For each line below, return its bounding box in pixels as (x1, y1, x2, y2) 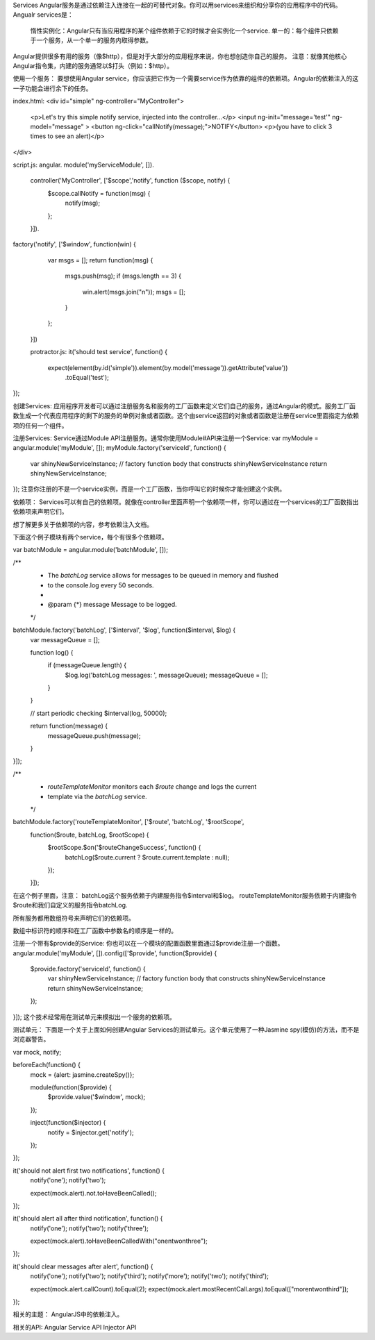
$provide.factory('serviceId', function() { (30, 965, 146, 973)
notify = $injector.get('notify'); (47, 1128, 135, 1137)
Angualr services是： (12, 10, 74, 19)
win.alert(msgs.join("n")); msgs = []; (82, 287, 185, 296)
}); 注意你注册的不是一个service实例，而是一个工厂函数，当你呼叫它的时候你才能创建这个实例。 (12, 485, 286, 493)
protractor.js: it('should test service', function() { (30, 348, 168, 356)
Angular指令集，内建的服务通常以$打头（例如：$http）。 (12, 61, 174, 69)
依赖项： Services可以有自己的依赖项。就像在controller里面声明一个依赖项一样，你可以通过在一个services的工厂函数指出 (12, 497, 359, 506)
